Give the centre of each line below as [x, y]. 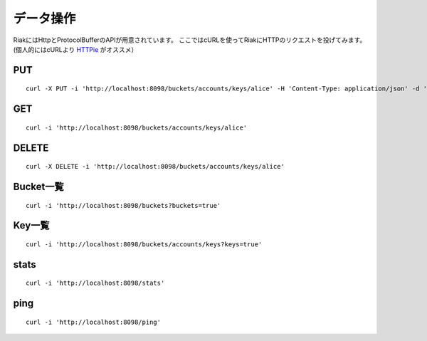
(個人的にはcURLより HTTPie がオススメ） [75, 49]
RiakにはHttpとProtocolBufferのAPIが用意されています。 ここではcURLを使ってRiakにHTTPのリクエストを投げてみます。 [190, 40]
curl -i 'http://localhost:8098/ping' [94, 322]
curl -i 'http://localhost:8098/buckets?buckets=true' [123, 205]
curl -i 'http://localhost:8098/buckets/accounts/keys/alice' [137, 127]
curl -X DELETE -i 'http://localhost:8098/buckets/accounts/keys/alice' [155, 167]
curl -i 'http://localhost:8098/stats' [95, 283]
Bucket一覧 [38, 186]
